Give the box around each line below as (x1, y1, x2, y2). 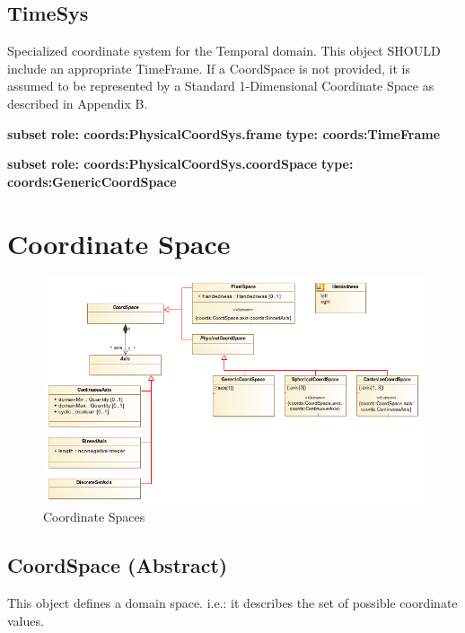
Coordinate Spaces (43, 507, 145, 526)
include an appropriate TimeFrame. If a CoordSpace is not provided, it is (7, 58, 410, 77)
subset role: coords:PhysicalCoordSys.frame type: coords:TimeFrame (7, 124, 441, 143)
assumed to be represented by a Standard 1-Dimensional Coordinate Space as (7, 76, 434, 95)
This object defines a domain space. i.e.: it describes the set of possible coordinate (7, 593, 458, 612)
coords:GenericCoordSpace (7, 171, 177, 190)
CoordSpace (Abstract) (7, 551, 228, 579)
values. (7, 611, 44, 629)
